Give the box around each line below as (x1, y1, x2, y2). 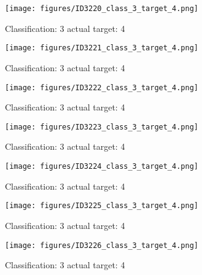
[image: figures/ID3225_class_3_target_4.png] (5, 201, 198, 211)
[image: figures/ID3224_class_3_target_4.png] (5, 162, 198, 171)
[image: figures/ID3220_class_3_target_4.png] (5, 4, 198, 13)
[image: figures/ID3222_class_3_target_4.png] (5, 83, 198, 92)
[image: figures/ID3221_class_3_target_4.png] (5, 44, 198, 53)
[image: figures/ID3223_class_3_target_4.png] (5, 122, 198, 131)
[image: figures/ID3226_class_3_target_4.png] (5, 241, 198, 250)
